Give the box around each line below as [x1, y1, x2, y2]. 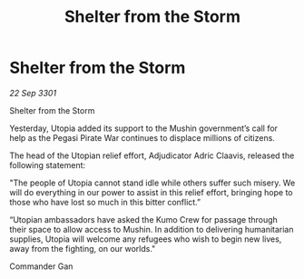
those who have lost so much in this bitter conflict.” [9, 196, 201, 207]
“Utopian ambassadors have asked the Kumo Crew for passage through [9, 214, 279, 224]
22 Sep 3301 [9, 87, 57, 98]
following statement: [9, 159, 86, 170]
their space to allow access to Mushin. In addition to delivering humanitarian [9, 224, 294, 234]
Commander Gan [9, 261, 74, 272]
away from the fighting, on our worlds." [9, 243, 156, 254]
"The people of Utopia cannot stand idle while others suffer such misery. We [9, 177, 296, 188]
